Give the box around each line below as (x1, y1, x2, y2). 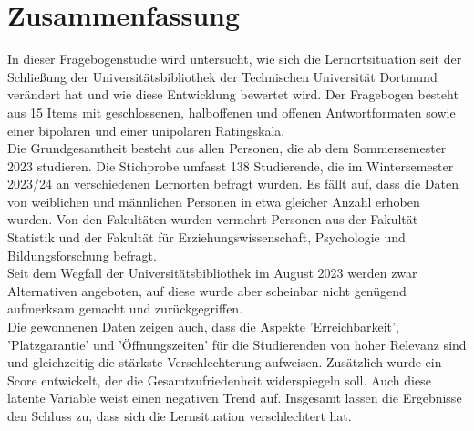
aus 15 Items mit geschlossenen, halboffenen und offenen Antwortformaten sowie (7, 102, 456, 121)
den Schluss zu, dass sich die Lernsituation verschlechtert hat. (7, 406, 352, 425)
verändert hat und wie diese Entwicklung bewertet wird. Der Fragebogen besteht (7, 85, 459, 104)
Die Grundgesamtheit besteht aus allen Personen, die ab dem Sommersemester (7, 139, 447, 158)
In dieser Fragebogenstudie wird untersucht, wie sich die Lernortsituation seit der (7, 49, 462, 68)
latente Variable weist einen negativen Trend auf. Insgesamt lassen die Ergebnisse (7, 388, 462, 407)
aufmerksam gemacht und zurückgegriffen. (7, 299, 243, 318)
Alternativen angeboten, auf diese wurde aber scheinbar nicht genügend (7, 281, 407, 300)
